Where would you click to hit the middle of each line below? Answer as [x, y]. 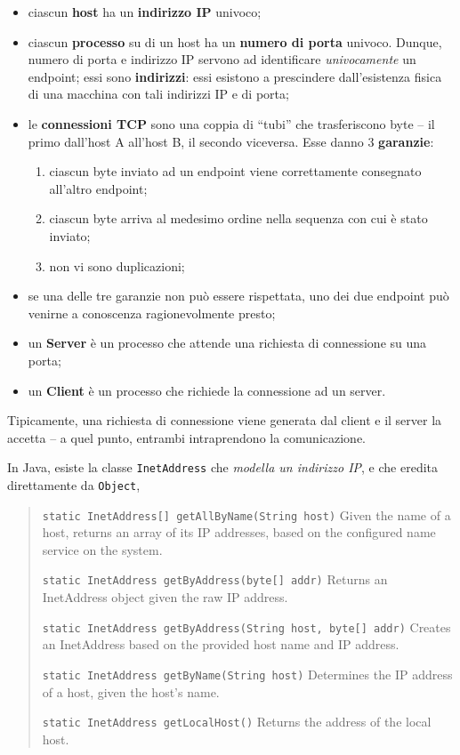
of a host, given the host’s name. [131, 691]
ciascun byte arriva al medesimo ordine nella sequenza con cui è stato [238, 218]
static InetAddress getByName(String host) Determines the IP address [247, 674]
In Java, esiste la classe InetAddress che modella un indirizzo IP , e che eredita [223, 467]
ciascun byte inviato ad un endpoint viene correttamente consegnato [235, 171]
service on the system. [102, 549]
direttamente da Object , [74, 484]
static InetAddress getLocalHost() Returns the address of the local [237, 722]
